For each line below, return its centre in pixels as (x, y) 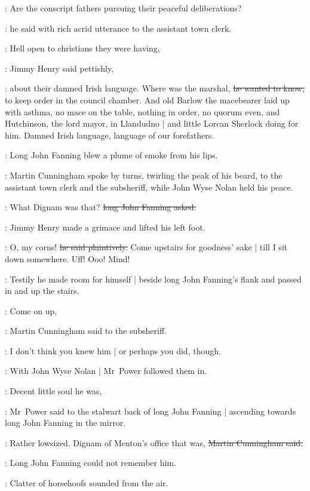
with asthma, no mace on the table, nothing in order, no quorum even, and (142, 111)
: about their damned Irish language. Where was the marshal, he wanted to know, (155, 88)
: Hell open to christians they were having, (82, 48)
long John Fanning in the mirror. (65, 423)
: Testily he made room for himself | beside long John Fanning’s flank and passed (153, 279)
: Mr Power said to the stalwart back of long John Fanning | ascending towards (151, 411)
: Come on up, (31, 310)
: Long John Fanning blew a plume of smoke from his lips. (111, 155)
